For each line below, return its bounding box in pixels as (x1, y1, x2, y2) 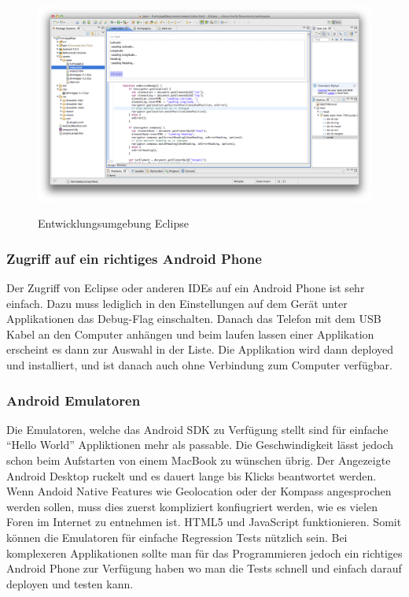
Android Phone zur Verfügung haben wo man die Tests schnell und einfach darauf (6, 560, 402, 577)
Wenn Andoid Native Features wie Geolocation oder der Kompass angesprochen (6, 483, 392, 499)
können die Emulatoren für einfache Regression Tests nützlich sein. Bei (6, 528, 348, 545)
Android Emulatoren (6, 390, 141, 410)
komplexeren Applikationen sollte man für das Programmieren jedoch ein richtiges (6, 544, 403, 561)
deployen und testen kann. (6, 575, 134, 591)
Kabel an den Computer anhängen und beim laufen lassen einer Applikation (6, 325, 374, 342)
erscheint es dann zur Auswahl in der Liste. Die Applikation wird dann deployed (6, 341, 394, 358)
